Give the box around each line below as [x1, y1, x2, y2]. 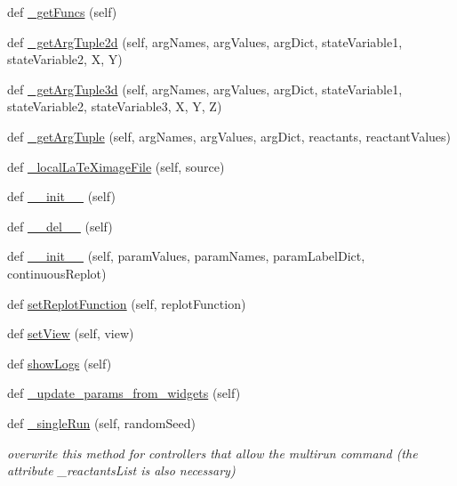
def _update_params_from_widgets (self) [7, 384, 241, 402]
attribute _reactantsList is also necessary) [7, 461, 236, 480]
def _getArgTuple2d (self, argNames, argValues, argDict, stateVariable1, [7, 32, 403, 51]
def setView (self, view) [7, 324, 134, 343]
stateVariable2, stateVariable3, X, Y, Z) [7, 97, 222, 116]
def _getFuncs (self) [7, 3, 117, 20]
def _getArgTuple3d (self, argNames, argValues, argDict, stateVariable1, [7, 79, 403, 98]
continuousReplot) [7, 263, 107, 282]
